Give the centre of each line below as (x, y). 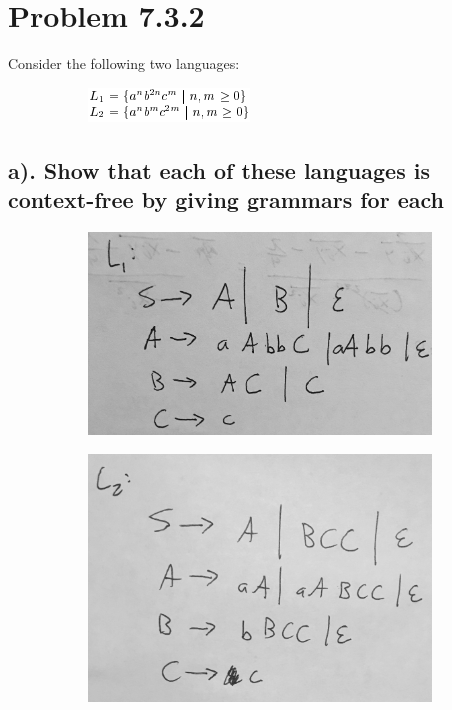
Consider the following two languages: (124, 63)
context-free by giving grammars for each (226, 199)
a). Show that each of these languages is (219, 169)
